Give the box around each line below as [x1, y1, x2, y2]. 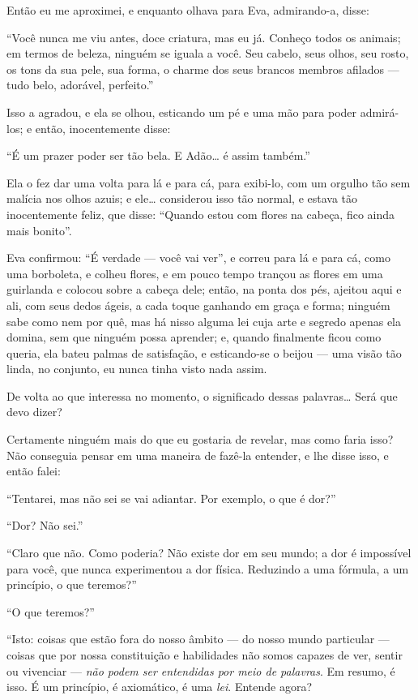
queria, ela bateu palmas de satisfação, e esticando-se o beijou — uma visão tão [6, 344, 402, 361]
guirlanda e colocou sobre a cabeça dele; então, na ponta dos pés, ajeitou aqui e [6, 281, 402, 298]
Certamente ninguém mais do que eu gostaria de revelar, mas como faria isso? [6, 431, 394, 448]
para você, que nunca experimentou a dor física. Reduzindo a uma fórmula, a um [6, 560, 409, 577]
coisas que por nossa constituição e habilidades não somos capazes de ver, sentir [6, 646, 403, 663]
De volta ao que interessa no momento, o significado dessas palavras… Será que [6, 387, 398, 404]
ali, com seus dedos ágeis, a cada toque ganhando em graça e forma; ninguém [6, 296, 390, 313]
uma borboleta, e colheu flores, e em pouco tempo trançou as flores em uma [6, 264, 383, 281]
